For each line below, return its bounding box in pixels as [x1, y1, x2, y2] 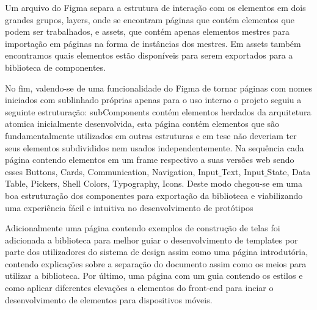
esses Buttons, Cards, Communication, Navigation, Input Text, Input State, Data [5, 165, 311, 178]
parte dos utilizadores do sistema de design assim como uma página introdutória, [5, 245, 308, 258]
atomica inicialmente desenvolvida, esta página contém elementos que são [5, 117, 280, 130]
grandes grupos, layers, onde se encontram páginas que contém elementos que [5, 13, 294, 26]
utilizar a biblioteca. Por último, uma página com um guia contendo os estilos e [5, 269, 303, 282]
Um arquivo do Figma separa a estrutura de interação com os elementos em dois [5, 1, 306, 13]
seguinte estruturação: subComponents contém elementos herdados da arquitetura [5, 105, 312, 118]
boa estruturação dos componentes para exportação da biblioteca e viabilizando [5, 189, 303, 201]
